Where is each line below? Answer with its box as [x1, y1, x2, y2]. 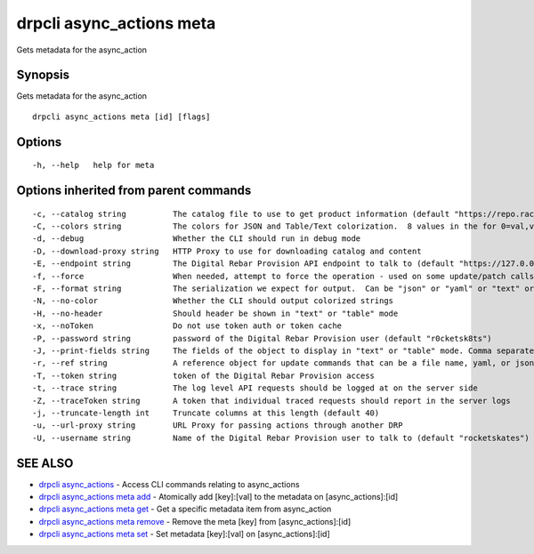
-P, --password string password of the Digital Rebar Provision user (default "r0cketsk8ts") [32, 333, 493, 343]
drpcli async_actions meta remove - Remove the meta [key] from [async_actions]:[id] [38, 516, 352, 526]
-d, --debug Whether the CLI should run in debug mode [32, 234, 361, 244]
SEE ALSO [16, 455, 74, 470]
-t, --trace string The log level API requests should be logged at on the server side [32, 383, 478, 393]
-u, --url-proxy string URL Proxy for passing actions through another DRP [32, 421, 403, 430]
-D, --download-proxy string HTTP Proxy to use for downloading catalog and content [32, 245, 422, 256]
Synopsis [16, 68, 70, 83]
